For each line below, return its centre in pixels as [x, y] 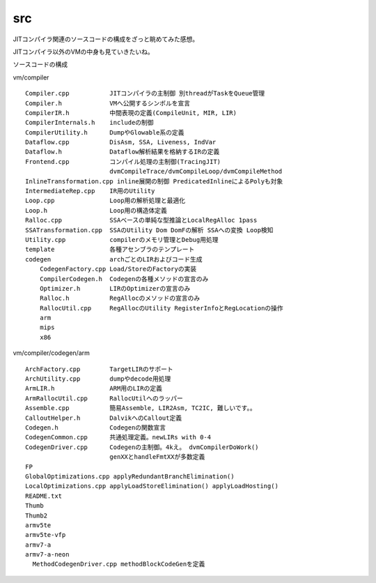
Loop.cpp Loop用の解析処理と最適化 [105, 201]
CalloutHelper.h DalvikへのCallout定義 [104, 418]
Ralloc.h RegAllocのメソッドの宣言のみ [120, 298]
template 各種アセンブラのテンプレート [110, 250]
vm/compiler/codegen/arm [51, 353]
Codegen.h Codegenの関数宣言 [96, 428]
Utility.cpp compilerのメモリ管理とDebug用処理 [122, 240]
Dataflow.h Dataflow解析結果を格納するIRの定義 [123, 152]
